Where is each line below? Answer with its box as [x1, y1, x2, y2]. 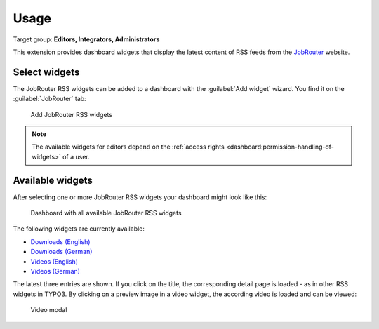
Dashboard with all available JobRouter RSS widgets [30, 209, 182, 217]
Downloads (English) [30, 237, 91, 246]
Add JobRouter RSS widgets [30, 110, 112, 119]
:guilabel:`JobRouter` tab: [13, 95, 87, 103]
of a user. [62, 152, 91, 161]
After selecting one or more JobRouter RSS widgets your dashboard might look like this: [13, 193, 267, 201]
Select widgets [13, 66, 80, 78]
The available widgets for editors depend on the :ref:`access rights [32, 142, 225, 151]
